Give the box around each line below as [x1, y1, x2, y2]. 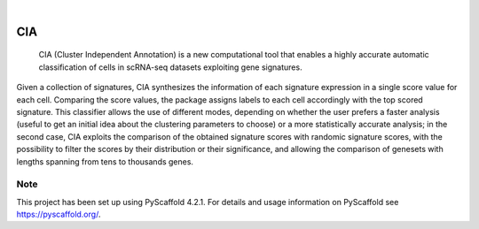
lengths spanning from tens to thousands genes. [16, 156, 194, 167]
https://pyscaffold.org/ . [16, 209, 101, 220]
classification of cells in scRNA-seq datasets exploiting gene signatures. [38, 62, 302, 73]
